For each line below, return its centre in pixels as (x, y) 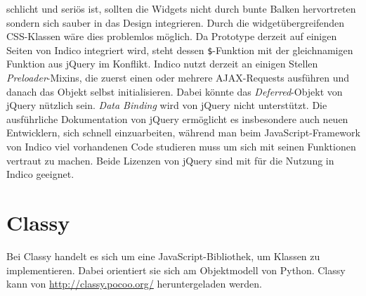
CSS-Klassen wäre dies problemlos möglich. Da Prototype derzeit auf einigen (172, 36)
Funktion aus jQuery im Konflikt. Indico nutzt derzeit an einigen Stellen (162, 64)
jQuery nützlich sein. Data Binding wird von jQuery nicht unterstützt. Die (167, 105)
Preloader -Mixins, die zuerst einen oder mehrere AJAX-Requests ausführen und (178, 78)
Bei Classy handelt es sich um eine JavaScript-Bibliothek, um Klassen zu (163, 256)
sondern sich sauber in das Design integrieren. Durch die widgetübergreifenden (175, 22)
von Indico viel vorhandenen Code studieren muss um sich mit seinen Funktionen (181, 146)
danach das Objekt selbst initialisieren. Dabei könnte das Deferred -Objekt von (175, 91)
